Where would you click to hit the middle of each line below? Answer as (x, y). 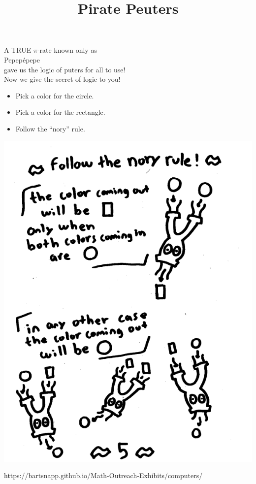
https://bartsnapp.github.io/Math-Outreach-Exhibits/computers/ (103, 475)
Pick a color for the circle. (55, 95)
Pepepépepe (22, 59)
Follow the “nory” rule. (50, 128)
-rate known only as (67, 50)
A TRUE (18, 50)
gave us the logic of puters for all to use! (65, 69)
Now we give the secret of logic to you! (62, 79)
